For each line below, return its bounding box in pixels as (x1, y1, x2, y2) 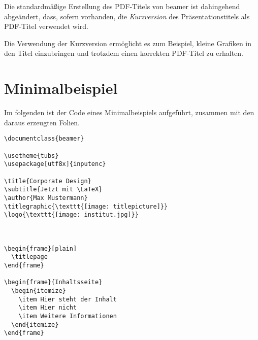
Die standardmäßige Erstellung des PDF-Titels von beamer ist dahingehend (4, 1, 240, 11)
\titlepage (11, 253, 48, 261)
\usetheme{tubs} (4, 152, 59, 159)
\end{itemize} (11, 321, 59, 328)
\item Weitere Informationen (18, 313, 117, 320)
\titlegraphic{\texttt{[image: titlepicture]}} (4, 202, 168, 210)
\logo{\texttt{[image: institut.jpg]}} (4, 211, 139, 219)
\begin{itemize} (11, 287, 66, 295)
